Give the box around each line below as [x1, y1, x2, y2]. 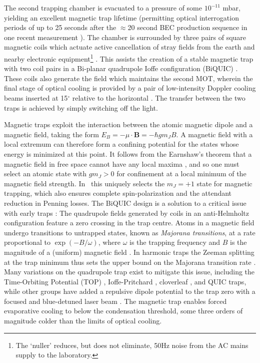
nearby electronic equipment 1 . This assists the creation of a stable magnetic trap [4, 52, 253, 64]
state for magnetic [196, 178, 252, 188]
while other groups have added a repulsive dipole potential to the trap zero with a [4, 286, 255, 296]
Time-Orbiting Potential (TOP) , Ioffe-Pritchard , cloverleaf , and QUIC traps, [4, 276, 246, 286]
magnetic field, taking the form [4, 129, 99, 139]
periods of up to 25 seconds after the [4, 22, 116, 33]
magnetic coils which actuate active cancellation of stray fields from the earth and [4, 42, 255, 52]
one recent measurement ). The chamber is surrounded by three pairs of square [4, 32, 246, 42]
